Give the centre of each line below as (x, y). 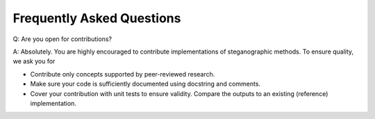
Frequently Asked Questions (97, 18)
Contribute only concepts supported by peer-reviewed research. (123, 74)
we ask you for (34, 61)
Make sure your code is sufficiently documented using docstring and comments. (145, 84)
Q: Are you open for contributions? (62, 39)
